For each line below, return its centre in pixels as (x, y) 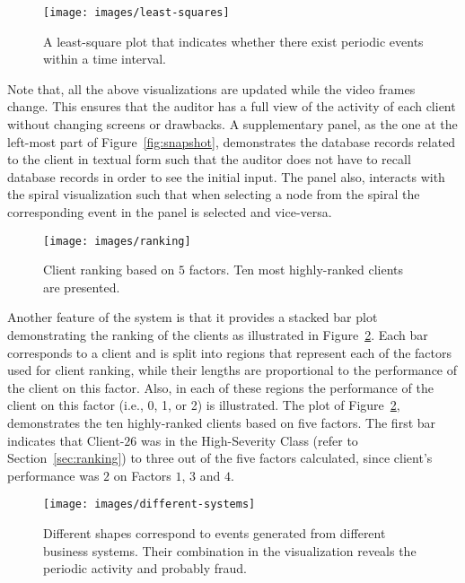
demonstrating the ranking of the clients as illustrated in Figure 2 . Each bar (218, 335)
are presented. (82, 287)
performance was (53, 475)
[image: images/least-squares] (136, 13)
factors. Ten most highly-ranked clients (296, 270)
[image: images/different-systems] (149, 505)
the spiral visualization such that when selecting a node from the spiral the (214, 194)
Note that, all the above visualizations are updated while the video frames (211, 88)
